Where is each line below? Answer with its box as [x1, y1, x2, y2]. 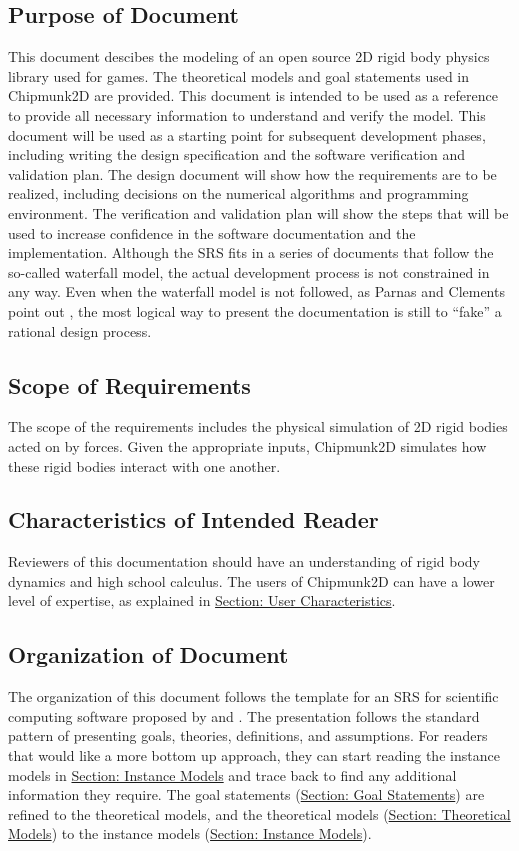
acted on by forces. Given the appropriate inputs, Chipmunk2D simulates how [8, 435, 487, 456]
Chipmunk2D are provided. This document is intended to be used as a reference [8, 85, 498, 106]
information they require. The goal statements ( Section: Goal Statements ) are [8, 784, 485, 805]
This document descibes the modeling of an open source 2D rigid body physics [8, 46, 490, 67]
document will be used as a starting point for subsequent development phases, [8, 124, 486, 145]
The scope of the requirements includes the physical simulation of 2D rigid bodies [8, 416, 508, 437]
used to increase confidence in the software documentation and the [8, 222, 416, 243]
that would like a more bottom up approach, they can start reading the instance [8, 745, 500, 766]
